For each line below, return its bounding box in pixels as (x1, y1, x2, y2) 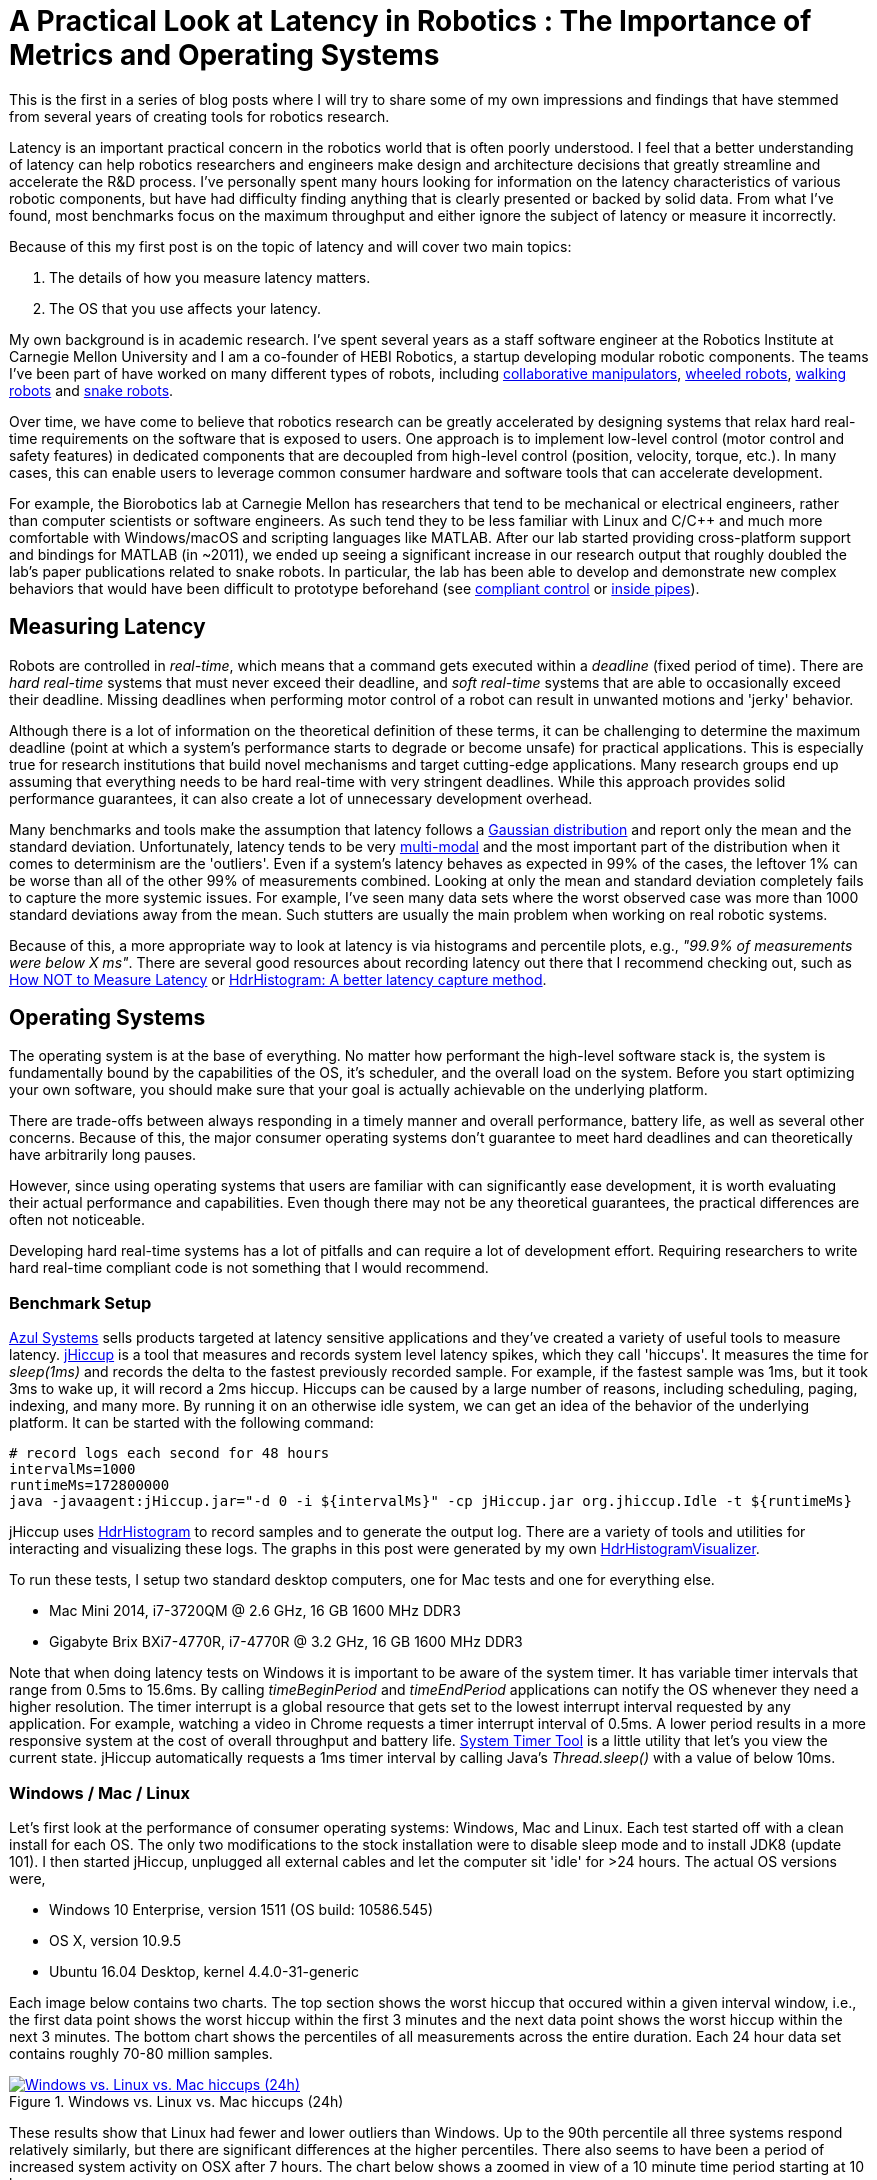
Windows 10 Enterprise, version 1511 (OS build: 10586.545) (49, 1900, 434, 1918)
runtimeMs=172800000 (9, 1477, 170, 1494)
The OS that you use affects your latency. (49, 299, 322, 317)
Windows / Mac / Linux (9, 1782, 190, 1803)
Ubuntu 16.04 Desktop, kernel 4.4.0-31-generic (49, 1962, 359, 1980)
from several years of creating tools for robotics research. (9, 107, 390, 125)
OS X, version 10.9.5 (49, 1931, 182, 1949)
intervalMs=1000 (9, 1461, 136, 1478)
